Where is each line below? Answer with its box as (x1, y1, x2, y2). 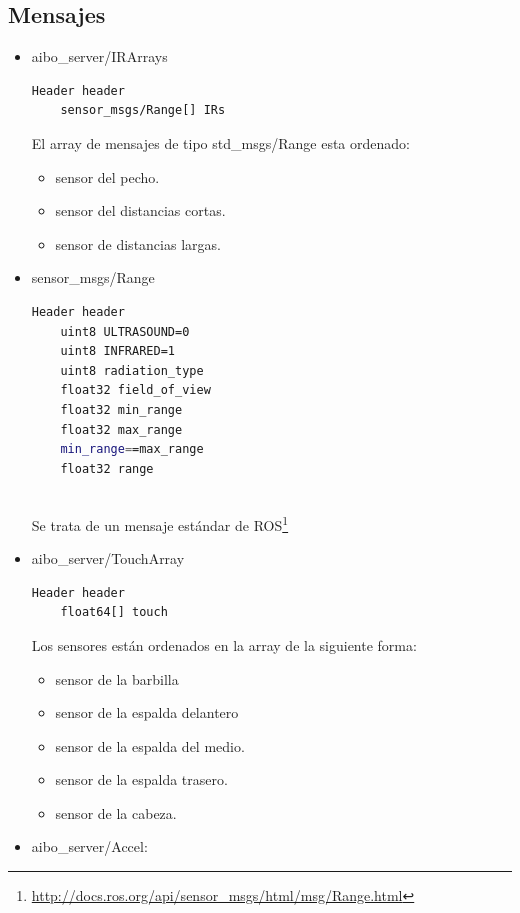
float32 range (60, 461, 154, 476)
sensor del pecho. (55, 166, 160, 187)
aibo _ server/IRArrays (31, 46, 168, 67)
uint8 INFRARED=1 (60, 344, 175, 359)
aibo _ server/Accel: (31, 836, 148, 857)
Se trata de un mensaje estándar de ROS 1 (31, 511, 289, 535)
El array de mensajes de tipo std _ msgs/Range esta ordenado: (31, 132, 410, 153)
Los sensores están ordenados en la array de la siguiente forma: (31, 634, 417, 655)
